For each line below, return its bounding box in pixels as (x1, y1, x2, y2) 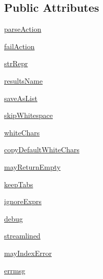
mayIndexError (4, 247, 52, 258)
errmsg (4, 265, 26, 275)
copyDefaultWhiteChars (4, 144, 79, 155)
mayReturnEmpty (4, 161, 61, 172)
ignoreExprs (4, 196, 42, 207)
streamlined (4, 230, 40, 241)
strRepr (4, 58, 28, 69)
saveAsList (4, 92, 37, 103)
